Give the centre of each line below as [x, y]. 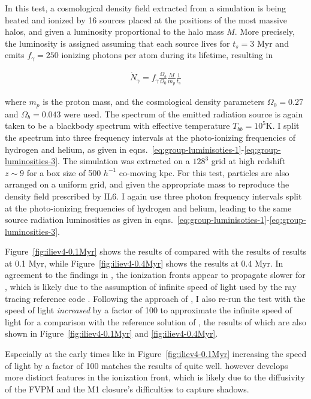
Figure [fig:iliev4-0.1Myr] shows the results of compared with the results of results [156, 251]
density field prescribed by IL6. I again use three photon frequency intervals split [153, 196]
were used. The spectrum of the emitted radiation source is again [183, 114]
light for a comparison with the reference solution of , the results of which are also [156, 321]
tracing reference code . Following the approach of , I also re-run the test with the [155, 298]
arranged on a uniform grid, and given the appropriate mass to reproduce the [147, 184]
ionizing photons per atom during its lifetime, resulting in [167, 55]
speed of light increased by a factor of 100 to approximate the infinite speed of [149, 310]
